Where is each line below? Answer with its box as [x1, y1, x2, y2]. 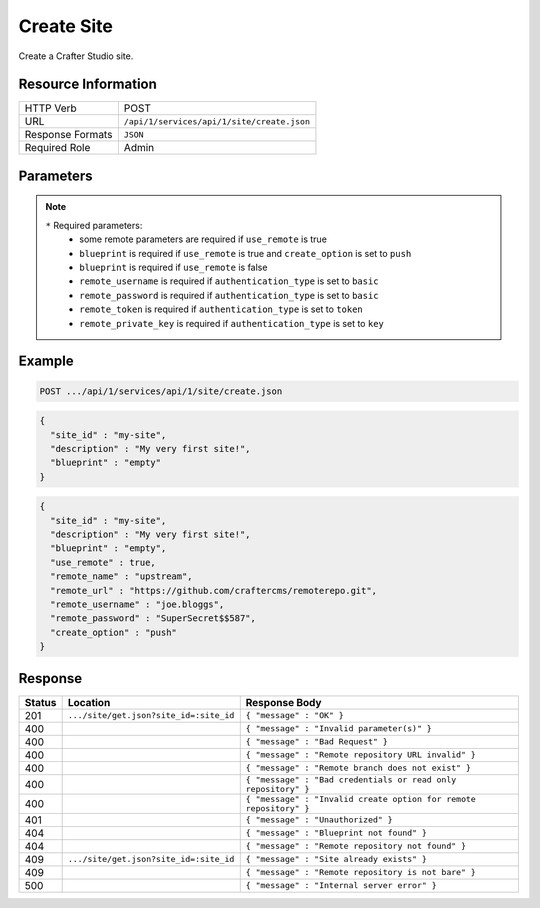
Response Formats [24, 128, 113, 142]
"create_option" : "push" [50, 626, 177, 638]
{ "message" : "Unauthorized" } [245, 815, 394, 825]
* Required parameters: [45, 219, 143, 231]
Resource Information [18, 76, 157, 93]
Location [67, 695, 111, 709]
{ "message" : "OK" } [245, 710, 344, 721]
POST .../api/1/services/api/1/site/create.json [39, 385, 283, 397]
